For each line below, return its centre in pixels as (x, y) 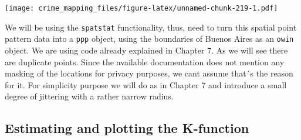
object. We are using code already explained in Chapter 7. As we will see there (146, 50)
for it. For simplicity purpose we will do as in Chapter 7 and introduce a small (146, 84)
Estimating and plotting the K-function (127, 128)
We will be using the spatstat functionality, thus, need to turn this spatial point (151, 27)
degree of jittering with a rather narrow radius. (89, 96)
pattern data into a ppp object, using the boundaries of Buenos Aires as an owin (149, 39)
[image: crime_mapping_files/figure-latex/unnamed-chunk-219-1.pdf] (141, 8)
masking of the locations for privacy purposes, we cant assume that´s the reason (149, 73)
